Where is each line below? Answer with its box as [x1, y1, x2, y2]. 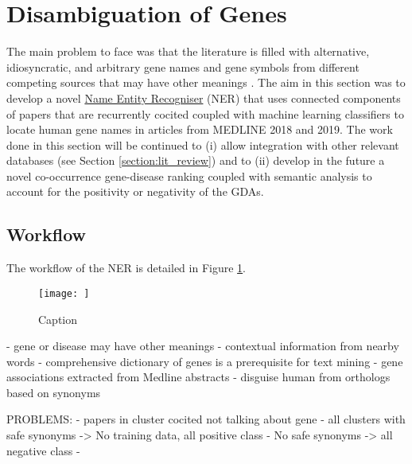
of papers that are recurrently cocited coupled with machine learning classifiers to [6, 105, 404, 122]
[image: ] [38, 287, 90, 299]
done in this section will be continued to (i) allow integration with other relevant [6, 136, 399, 153]
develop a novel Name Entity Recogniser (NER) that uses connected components [6, 89, 401, 106]
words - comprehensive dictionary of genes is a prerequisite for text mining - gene [6, 353, 403, 369]
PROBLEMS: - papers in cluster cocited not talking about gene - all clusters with [6, 411, 406, 427]
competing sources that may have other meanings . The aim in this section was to [6, 74, 406, 91]
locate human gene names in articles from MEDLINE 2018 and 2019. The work [6, 121, 393, 138]
